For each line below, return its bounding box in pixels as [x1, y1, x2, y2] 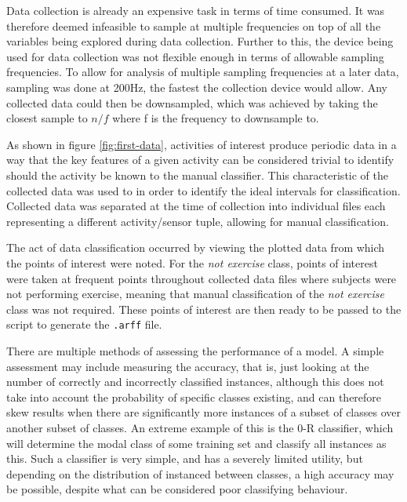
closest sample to [6, 110, 88, 126]
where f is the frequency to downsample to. [112, 110, 319, 126]
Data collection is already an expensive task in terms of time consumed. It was [6, 2, 385, 18]
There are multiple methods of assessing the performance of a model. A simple [6, 342, 384, 358]
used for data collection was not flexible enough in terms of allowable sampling [6, 48, 384, 64]
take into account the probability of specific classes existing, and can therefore [6, 388, 382, 405]
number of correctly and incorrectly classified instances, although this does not [6, 373, 384, 390]
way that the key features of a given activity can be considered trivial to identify [6, 151, 394, 168]
